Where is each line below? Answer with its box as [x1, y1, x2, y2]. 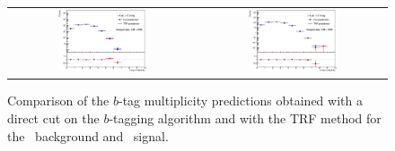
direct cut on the [7, 109, 100, 128]
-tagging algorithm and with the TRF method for [109, 109, 382, 128]
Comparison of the [7, 91, 110, 110]
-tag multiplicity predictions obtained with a [118, 91, 363, 110]
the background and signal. [7, 126, 169, 145]
